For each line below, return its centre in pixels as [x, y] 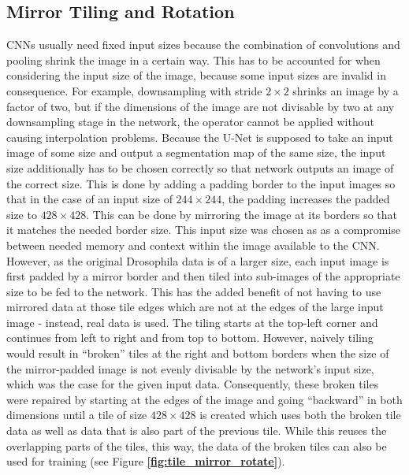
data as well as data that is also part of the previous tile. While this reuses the [197, 430]
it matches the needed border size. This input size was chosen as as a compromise [204, 230]
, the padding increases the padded [306, 199]
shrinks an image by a [346, 90]
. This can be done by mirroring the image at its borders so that [242, 214]
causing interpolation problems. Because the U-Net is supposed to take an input [200, 137]
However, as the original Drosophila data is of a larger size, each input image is [198, 260]
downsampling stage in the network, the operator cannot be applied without [190, 122]
